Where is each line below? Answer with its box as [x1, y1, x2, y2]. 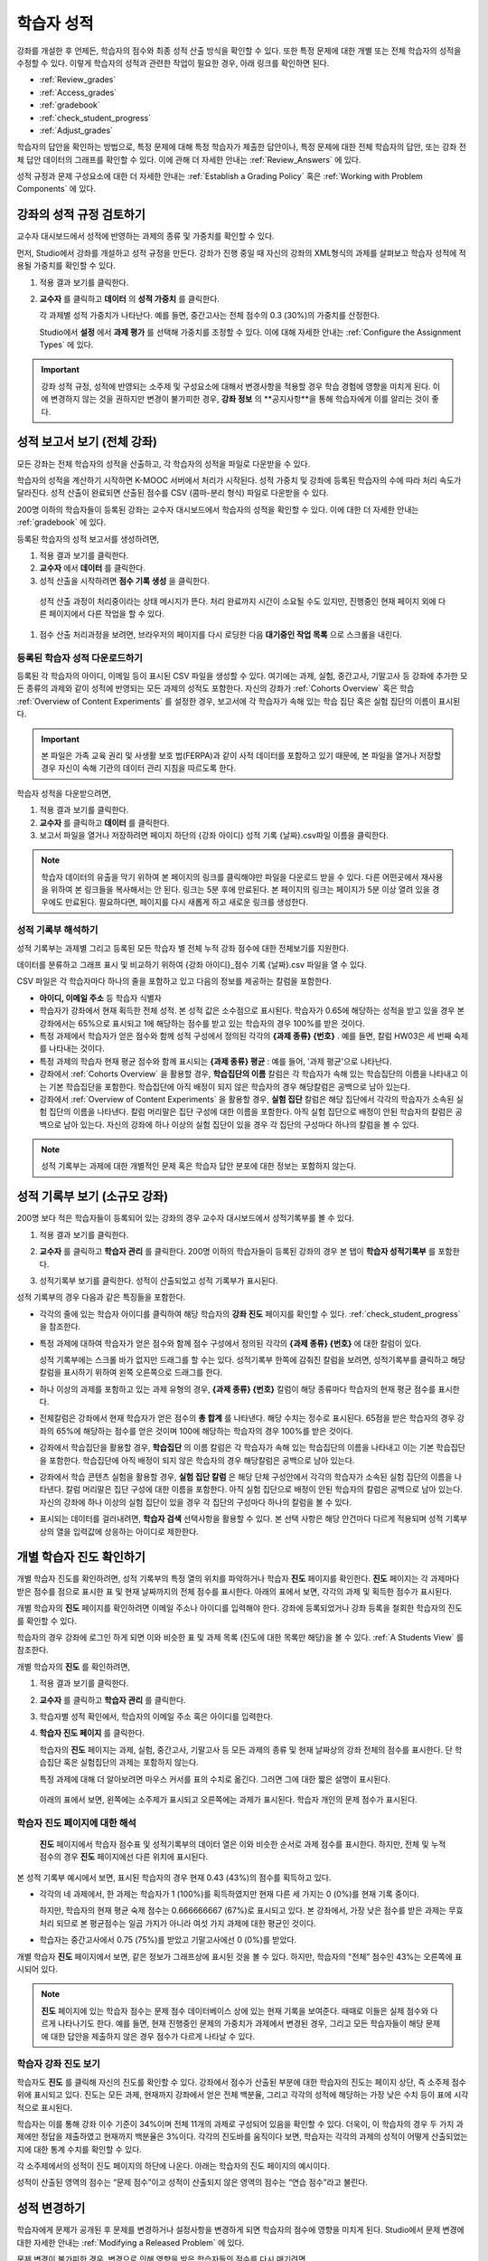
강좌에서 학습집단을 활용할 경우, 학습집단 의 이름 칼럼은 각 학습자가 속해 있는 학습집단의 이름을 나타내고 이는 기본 [39, 1443, 435, 1453]
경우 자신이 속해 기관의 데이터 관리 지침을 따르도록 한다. [41, 762, 237, 773]
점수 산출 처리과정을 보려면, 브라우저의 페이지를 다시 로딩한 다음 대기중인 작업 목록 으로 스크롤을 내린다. [39, 629, 402, 639]
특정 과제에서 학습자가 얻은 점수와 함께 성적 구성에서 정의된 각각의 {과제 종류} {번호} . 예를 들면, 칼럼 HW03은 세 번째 [39, 1030, 452, 1041]
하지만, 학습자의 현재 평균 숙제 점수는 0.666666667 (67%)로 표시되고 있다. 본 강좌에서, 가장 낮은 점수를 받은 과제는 [39, 1905, 447, 1916]
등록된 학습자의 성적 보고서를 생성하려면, [16, 534, 160, 544]
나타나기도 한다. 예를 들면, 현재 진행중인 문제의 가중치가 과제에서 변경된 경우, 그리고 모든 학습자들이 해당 [57, 2018, 424, 2029]
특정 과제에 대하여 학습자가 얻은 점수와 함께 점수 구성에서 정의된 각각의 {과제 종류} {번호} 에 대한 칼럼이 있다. [39, 1338, 422, 1348]
